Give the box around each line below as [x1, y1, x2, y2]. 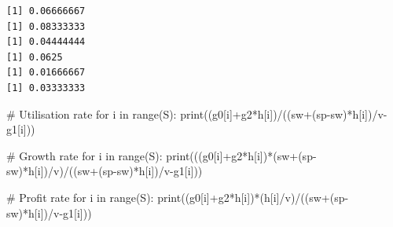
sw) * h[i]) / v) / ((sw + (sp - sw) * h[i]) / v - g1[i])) [6, 163, 203, 179]
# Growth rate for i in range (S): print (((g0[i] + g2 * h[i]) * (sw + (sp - [6, 147, 317, 163]
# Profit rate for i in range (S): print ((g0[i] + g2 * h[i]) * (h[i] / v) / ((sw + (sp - [6, 189, 349, 205]
